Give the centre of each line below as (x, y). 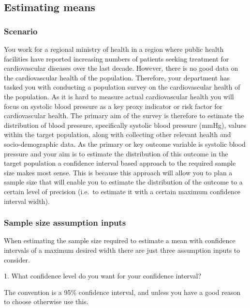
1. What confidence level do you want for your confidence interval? (103, 276)
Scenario (21, 31)
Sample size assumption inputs (65, 223)
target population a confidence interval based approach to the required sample (120, 163)
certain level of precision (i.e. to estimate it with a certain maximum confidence (122, 191)
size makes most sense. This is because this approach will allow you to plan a (118, 172)
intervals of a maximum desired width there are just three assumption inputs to (122, 250)
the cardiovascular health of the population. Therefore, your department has (117, 77)
